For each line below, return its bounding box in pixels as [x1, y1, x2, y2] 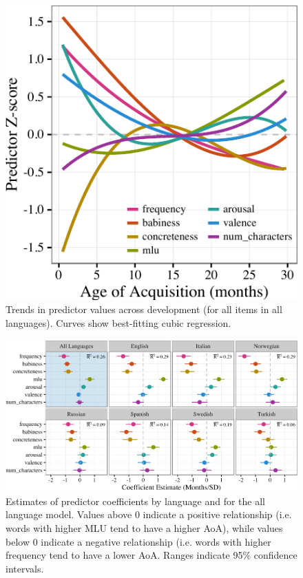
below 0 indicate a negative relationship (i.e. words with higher [6, 534, 271, 548]
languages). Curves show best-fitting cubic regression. [6, 315, 231, 330]
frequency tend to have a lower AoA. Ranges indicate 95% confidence [6, 548, 297, 562]
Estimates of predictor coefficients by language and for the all [6, 493, 265, 508]
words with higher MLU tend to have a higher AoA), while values [6, 520, 283, 535]
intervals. [6, 561, 44, 575]
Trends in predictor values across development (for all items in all [6, 302, 282, 317]
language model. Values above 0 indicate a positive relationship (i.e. [6, 507, 292, 522]
